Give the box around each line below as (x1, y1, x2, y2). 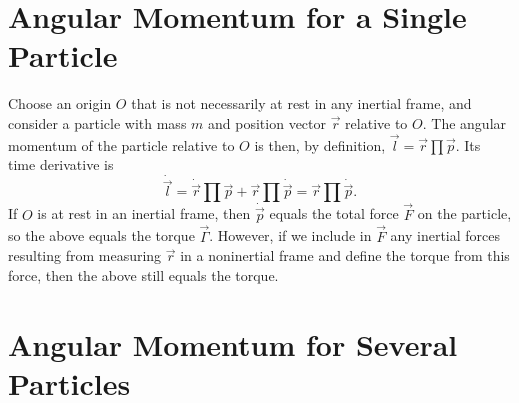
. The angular (422, 112, 507, 133)
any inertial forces (390, 225, 501, 246)
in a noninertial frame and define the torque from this (180, 245, 510, 266)
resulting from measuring (8, 245, 162, 266)
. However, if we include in (209, 225, 372, 246)
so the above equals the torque (8, 225, 195, 246)
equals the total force (269, 203, 399, 224)
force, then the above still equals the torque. (8, 264, 279, 285)
